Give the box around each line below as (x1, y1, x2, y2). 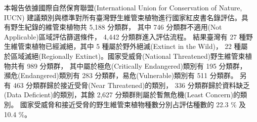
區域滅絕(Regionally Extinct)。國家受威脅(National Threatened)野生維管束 (10, 50, 245, 61)
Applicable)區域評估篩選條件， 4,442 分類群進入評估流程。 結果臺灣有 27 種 (4, 31, 246, 41)
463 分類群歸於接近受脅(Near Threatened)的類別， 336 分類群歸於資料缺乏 (13, 80, 250, 90)
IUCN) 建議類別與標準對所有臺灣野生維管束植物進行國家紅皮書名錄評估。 (4, 12, 242, 22)
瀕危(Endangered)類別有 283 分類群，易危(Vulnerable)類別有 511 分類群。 (4, 70, 238, 81)
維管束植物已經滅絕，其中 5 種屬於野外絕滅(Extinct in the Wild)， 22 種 (10, 41, 241, 51)
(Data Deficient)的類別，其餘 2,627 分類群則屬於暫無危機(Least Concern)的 (4, 89, 240, 100)
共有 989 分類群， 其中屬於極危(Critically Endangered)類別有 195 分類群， (10, 60, 247, 71)
